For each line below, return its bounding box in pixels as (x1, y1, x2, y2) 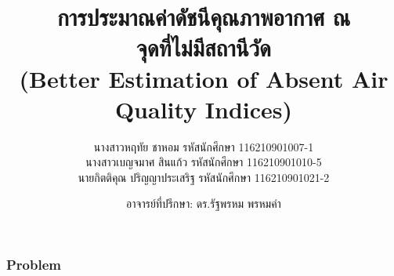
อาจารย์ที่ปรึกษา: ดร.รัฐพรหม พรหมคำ (126, 195, 281, 212)
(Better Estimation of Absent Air (19, 62, 389, 94)
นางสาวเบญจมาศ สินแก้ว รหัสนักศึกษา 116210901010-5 (85, 154, 322, 170)
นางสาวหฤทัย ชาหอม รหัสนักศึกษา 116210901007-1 (93, 138, 314, 154)
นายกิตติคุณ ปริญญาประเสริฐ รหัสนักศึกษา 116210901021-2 (78, 169, 330, 185)
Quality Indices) (114, 93, 293, 125)
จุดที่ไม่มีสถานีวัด (136, 31, 271, 64)
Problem (6, 255, 61, 274)
